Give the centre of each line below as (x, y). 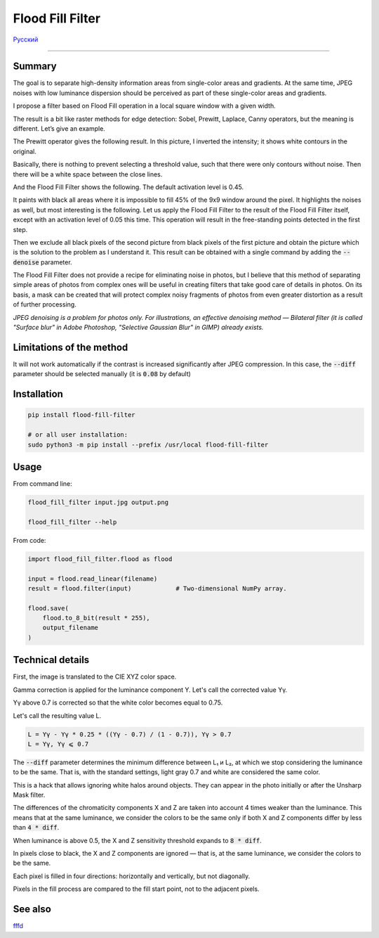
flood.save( (48, 608)
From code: (29, 540)
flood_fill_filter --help (72, 522)
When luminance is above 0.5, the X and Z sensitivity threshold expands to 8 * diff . (138, 840)
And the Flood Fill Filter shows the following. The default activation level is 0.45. (128, 187)
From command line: (43, 484)
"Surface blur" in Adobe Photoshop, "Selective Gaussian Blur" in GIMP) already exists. (138, 328)
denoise (26, 262)
